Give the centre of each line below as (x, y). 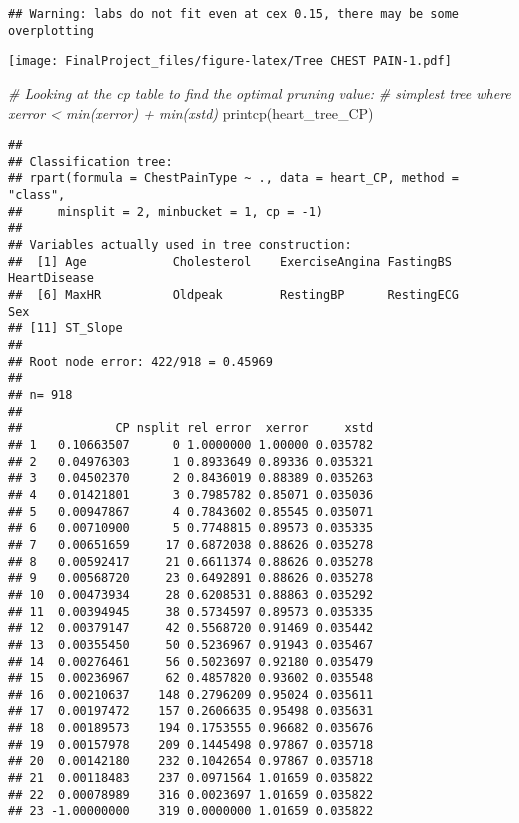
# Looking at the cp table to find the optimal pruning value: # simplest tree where (259, 92)
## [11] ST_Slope (65, 328)
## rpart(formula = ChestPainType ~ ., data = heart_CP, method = (234, 178)
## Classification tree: (90, 161)
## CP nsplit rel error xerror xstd (191, 428)
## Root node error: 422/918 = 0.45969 (140, 361)
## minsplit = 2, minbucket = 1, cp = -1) (165, 211)
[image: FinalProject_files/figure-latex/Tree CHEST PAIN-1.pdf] (230, 61)
